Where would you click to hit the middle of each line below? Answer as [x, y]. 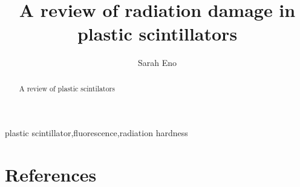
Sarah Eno [157, 63]
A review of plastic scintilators [67, 88]
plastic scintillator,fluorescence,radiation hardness [96, 133]
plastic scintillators [157, 34]
